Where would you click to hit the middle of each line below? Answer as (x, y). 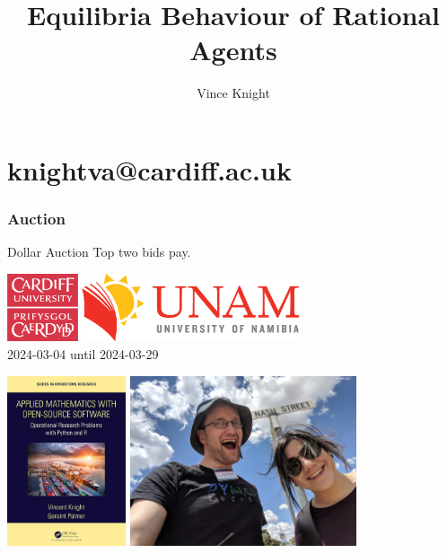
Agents (233, 50)
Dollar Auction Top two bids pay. (99, 252)
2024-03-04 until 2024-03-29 (83, 354)
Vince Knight (233, 93)
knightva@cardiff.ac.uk (149, 169)
